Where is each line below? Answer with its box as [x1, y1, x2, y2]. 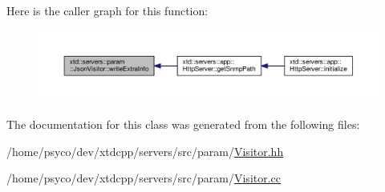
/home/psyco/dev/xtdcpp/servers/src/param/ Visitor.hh [6, 142, 284, 159]
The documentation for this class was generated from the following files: [6, 116, 360, 133]
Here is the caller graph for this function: [6, 2, 209, 18]
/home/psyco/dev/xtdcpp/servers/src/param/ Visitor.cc [6, 170, 282, 186]
